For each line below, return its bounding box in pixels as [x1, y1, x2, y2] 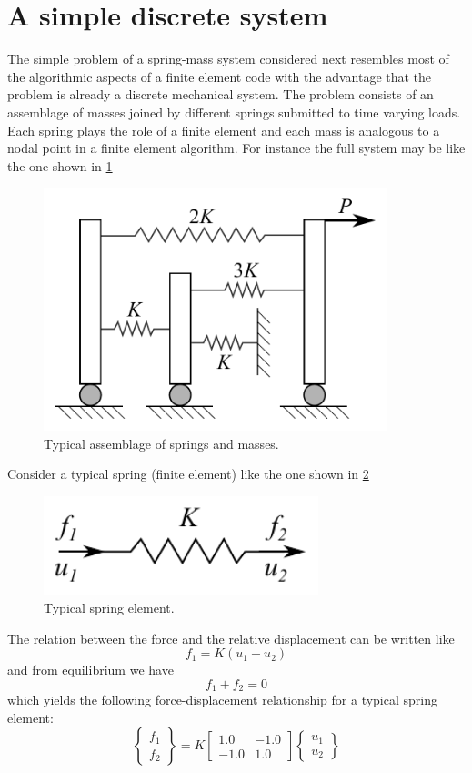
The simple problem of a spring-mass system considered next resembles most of [7, 49, 449, 68]
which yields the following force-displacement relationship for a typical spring [7, 690, 437, 709]
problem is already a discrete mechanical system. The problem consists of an [7, 85, 434, 104]
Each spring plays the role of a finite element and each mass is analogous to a [7, 120, 440, 139]
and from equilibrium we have [7, 660, 174, 679]
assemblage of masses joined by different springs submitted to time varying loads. [7, 102, 461, 121]
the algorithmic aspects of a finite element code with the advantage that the [7, 66, 432, 86]
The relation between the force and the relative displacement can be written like [7, 628, 455, 647]
